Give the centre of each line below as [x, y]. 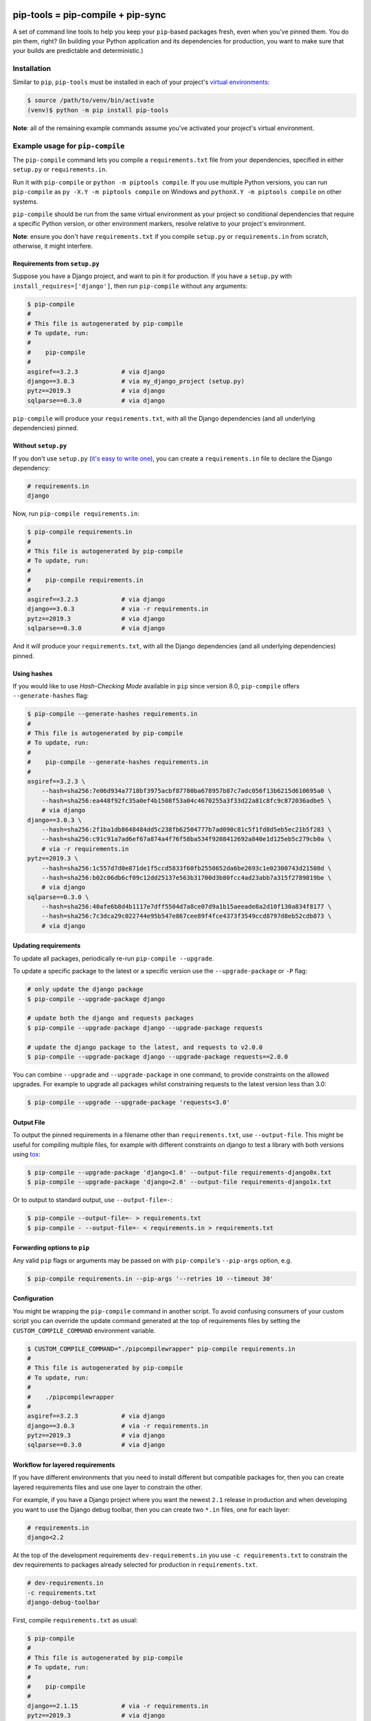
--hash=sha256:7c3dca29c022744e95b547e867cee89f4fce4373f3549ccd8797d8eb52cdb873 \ [187, 916]
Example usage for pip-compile [69, 146]
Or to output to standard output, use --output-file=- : [93, 1200]
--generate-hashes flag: [51, 696]
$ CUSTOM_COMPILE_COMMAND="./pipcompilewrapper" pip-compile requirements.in [161, 1349]
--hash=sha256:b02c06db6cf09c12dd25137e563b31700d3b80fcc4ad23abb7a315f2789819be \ [187, 877]
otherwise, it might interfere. [53, 246]
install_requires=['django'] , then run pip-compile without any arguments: [130, 286]
